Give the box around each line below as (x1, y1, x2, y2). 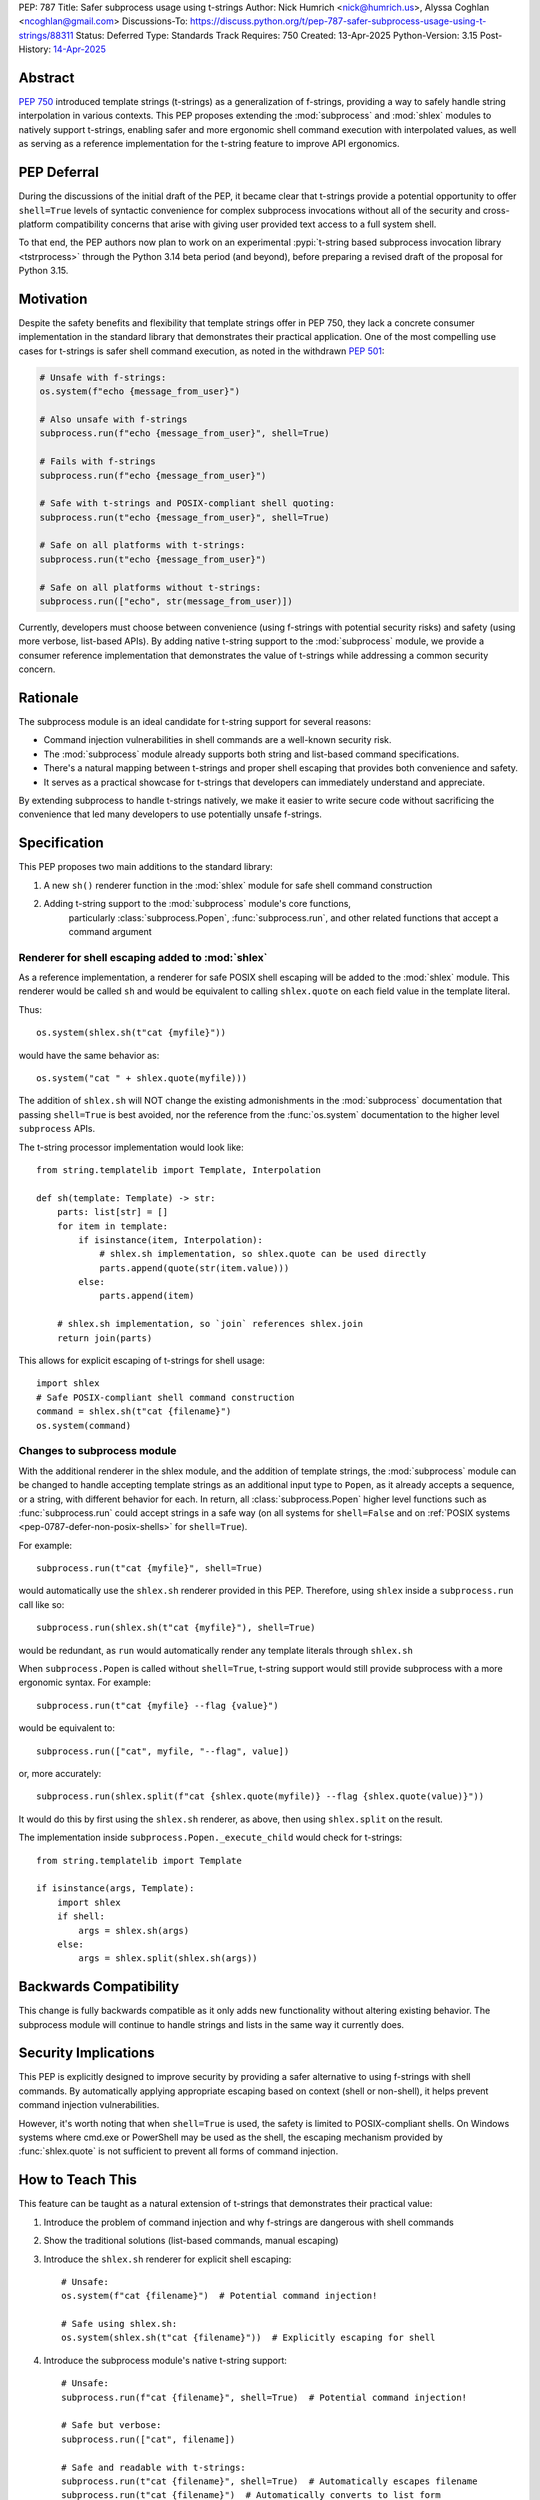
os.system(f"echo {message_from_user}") (39, 386, 240, 397)
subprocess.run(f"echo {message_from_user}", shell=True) (39, 428, 330, 439)
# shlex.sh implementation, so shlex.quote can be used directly (99, 1248, 427, 1260)
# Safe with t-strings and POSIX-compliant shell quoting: (39, 498, 335, 509)
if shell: (56, 1911, 105, 1922)
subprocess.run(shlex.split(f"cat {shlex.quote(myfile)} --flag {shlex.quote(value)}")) (36, 1791, 485, 1802)
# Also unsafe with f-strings (39, 413, 188, 425)
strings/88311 (18, 29, 74, 41)
